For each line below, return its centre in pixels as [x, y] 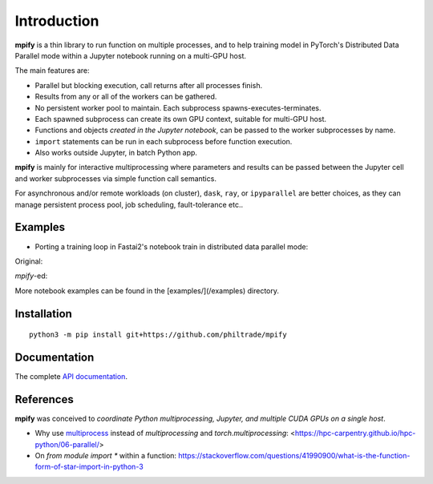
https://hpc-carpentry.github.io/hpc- [355, 434]
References [44, 399]
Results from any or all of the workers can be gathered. [126, 97]
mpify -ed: [31, 276]
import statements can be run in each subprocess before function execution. [164, 141]
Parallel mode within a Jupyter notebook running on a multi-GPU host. [130, 55]
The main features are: [52, 71]
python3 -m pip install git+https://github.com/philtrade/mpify [158, 335]
